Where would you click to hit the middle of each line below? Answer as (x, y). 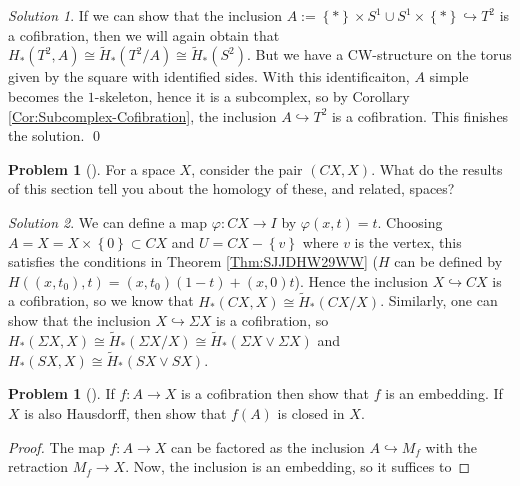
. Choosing (410, 221)
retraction (38, 466)
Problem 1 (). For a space (91, 168)
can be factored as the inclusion (268, 446)
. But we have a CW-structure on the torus (379, 54)
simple (449, 76)
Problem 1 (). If (61, 393)
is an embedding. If (444, 393)
